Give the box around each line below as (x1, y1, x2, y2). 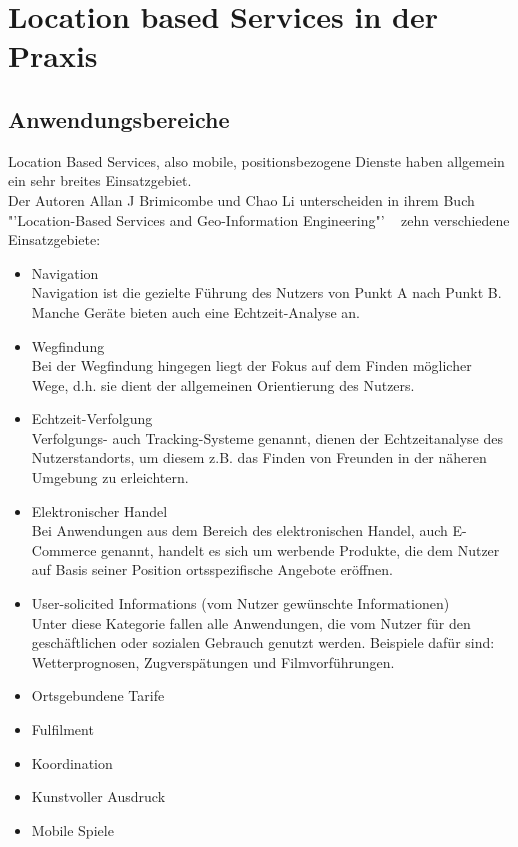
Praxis (8, 35, 98, 76)
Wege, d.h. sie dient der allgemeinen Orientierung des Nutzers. (31, 374, 415, 395)
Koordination (31, 752, 113, 773)
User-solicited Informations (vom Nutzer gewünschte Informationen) (31, 593, 450, 614)
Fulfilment (31, 719, 94, 740)
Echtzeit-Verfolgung (31, 408, 153, 429)
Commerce (31, 539, 97, 560)
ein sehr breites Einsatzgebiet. (8, 170, 192, 191)
